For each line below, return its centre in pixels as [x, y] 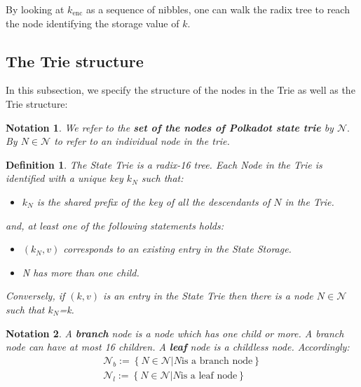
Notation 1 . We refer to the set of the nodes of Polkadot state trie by [170, 127]
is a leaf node [209, 375]
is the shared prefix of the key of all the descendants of [154, 201]
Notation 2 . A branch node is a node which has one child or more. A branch [175, 333]
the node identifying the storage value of [93, 23]
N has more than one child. [81, 272]
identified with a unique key [64, 178]
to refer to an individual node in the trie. [142, 141]
